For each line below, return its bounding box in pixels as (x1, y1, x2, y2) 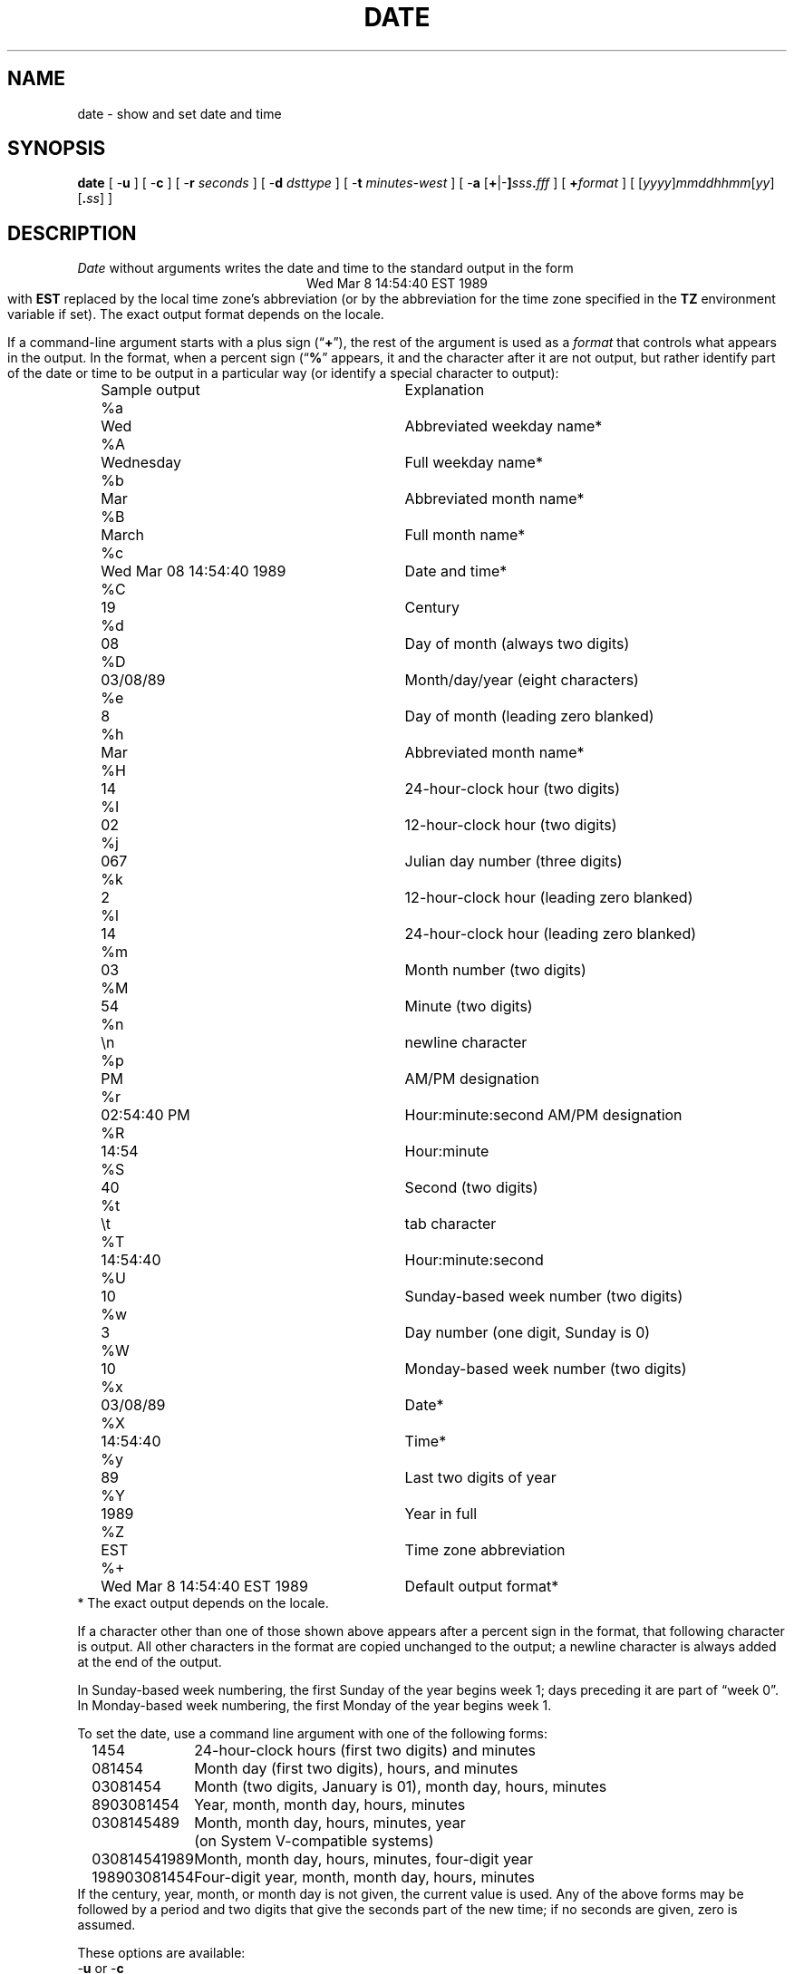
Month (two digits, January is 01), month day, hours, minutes (194, 1777, 607, 1796)
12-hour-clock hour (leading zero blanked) (404, 888, 693, 907)
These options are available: (77, 1945, 246, 1961)
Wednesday (101, 453, 182, 472)
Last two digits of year (404, 1468, 557, 1487)
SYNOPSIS (7, 137, 106, 160)
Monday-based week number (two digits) (404, 1360, 687, 1379)
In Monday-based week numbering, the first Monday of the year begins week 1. (77, 1698, 552, 1714)
